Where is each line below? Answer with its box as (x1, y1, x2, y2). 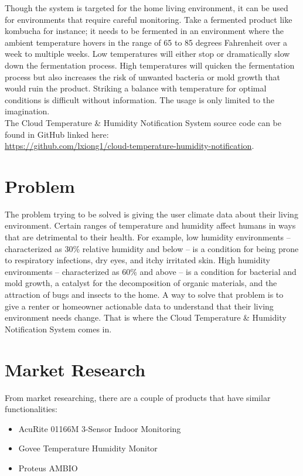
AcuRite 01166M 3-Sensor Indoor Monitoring (18, 422, 181, 434)
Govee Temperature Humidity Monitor (18, 442, 158, 454)
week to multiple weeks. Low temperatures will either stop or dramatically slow (5, 47, 290, 60)
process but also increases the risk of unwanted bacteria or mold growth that (5, 70, 281, 83)
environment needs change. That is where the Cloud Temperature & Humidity (5, 311, 287, 324)
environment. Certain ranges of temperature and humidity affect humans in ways (5, 219, 296, 232)
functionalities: (5, 403, 57, 415)
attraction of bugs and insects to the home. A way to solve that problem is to (5, 288, 284, 300)
